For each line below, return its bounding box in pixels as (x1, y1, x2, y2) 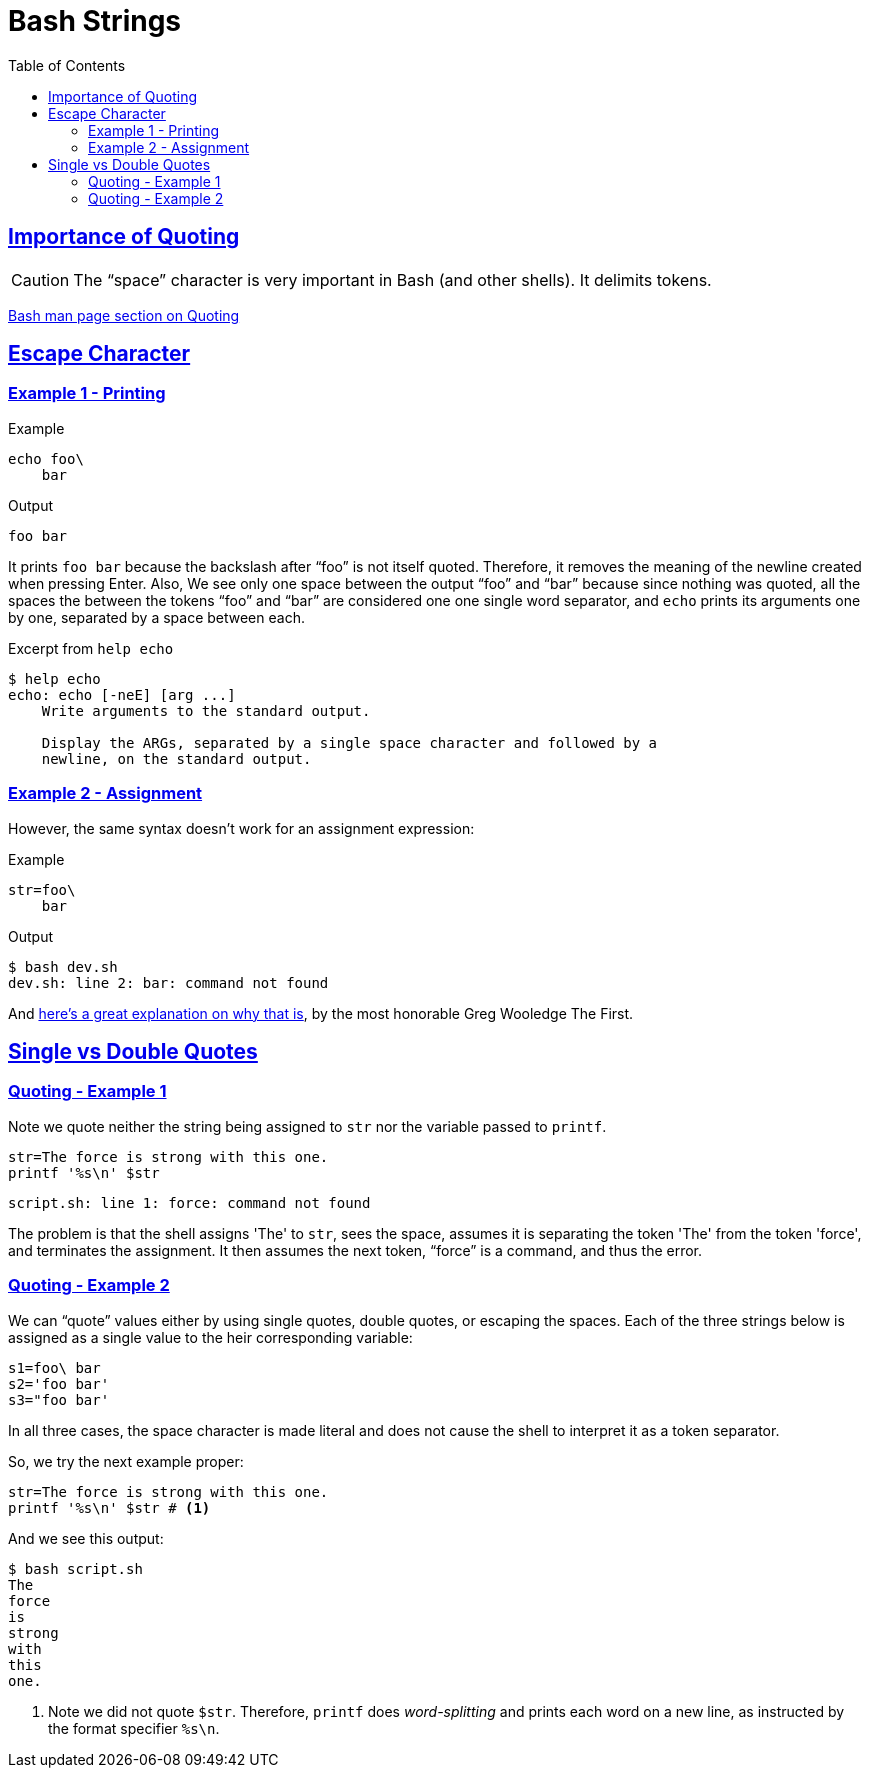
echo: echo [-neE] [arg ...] (8, 686, 236, 703)
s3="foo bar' (8, 1391, 110, 1408)
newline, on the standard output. (41, 750, 312, 767)
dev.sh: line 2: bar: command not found (8, 974, 329, 991)
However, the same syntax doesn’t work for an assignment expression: (8, 819, 475, 837)
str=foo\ (8, 881, 76, 898)
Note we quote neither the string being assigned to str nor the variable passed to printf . (8, 1117, 607, 1135)
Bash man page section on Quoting (8, 306, 240, 324)
